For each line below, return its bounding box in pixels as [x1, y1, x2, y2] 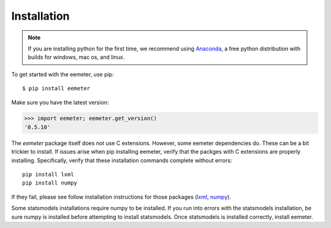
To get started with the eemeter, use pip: [11, 71, 114, 78]
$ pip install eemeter [22, 85, 91, 92]
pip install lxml [22, 171, 74, 178]
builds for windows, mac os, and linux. [28, 53, 125, 61]
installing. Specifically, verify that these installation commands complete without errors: [11, 157, 232, 164]
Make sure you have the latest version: [11, 98, 109, 106]
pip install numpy [22, 179, 78, 187]
